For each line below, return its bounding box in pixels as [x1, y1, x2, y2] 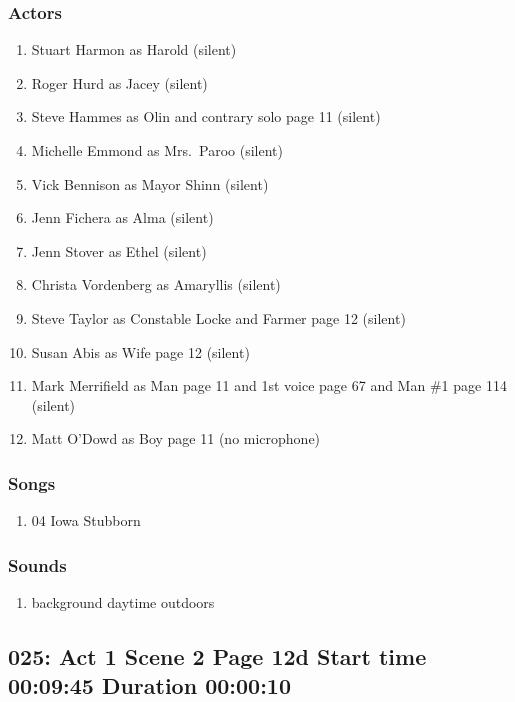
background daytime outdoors [31, 591, 215, 612]
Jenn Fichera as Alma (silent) [31, 207, 214, 228]
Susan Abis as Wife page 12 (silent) [31, 341, 250, 362]
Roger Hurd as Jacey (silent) [31, 72, 208, 93]
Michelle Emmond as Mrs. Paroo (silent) [31, 140, 283, 160]
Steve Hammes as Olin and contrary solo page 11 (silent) [31, 106, 381, 127]
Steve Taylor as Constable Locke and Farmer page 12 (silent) [31, 307, 406, 328]
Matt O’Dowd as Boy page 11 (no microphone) [31, 428, 321, 449]
